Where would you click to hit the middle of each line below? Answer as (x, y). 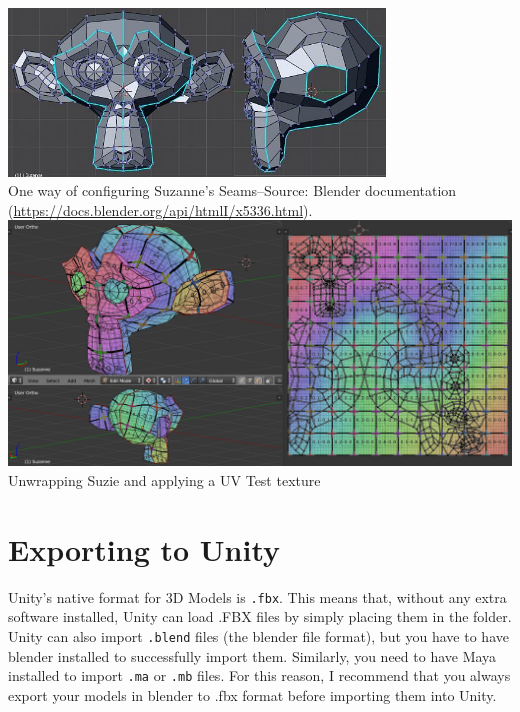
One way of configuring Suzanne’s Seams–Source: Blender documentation (232, 190)
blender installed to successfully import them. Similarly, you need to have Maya (252, 655)
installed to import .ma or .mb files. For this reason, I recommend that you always (259, 675)
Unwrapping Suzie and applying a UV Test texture (164, 480)
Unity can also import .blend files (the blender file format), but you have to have (258, 636)
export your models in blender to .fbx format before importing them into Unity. (252, 694)
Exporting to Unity (144, 548)
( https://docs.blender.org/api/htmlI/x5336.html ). (160, 209)
